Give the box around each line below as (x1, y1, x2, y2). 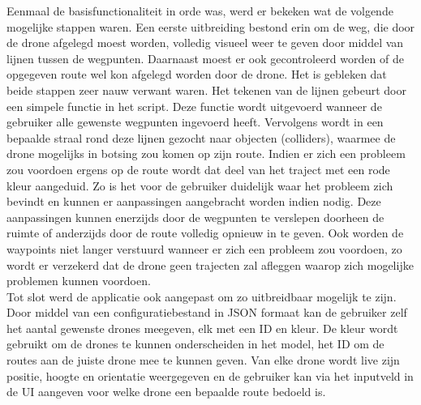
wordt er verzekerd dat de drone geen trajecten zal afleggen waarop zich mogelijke (6, 256, 414, 273)
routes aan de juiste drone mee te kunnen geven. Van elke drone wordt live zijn (6, 352, 400, 369)
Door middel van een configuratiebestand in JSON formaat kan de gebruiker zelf (6, 304, 407, 321)
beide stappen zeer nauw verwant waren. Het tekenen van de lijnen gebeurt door (6, 81, 406, 98)
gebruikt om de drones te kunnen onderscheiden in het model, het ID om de (6, 335, 384, 352)
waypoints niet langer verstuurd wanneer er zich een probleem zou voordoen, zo (6, 240, 402, 257)
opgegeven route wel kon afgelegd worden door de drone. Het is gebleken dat (6, 66, 387, 83)
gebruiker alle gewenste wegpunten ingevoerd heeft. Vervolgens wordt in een (6, 113, 384, 130)
